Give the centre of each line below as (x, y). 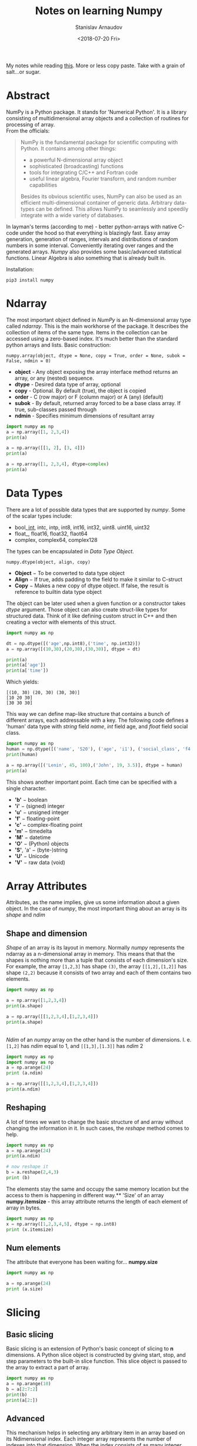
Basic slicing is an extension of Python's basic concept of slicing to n (90, 1348)
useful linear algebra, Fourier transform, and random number (103, 179)
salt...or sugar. (24, 71)
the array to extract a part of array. (48, 1367)
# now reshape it (27, 1167)
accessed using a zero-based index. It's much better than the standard (92, 339)
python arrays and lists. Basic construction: (59, 345)
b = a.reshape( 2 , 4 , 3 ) (33, 1172)
